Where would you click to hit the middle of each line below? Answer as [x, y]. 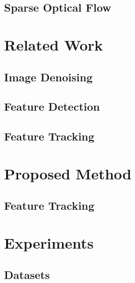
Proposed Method [68, 173]
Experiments [49, 242]
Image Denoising [48, 77]
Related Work [54, 44]
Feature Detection [52, 106]
